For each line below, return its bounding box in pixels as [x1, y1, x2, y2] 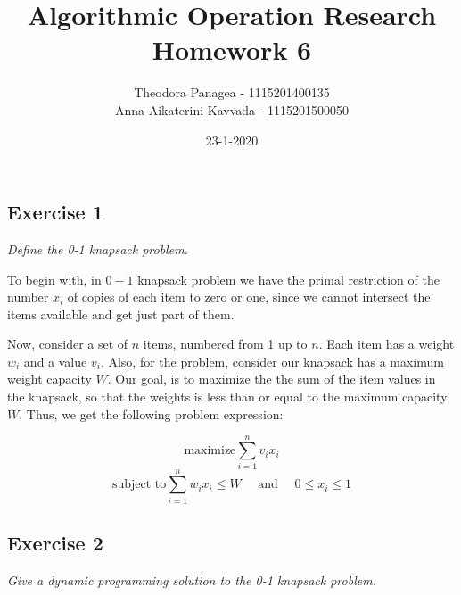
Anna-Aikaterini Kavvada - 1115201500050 [114, 100, 350, 119]
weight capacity [7, 369, 92, 388]
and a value [23, 351, 87, 370]
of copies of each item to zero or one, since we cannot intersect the [67, 287, 431, 306]
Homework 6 [152, 31, 312, 68]
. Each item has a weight [318, 335, 455, 353]
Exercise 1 [7, 198, 103, 226]
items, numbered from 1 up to [143, 335, 308, 353]
